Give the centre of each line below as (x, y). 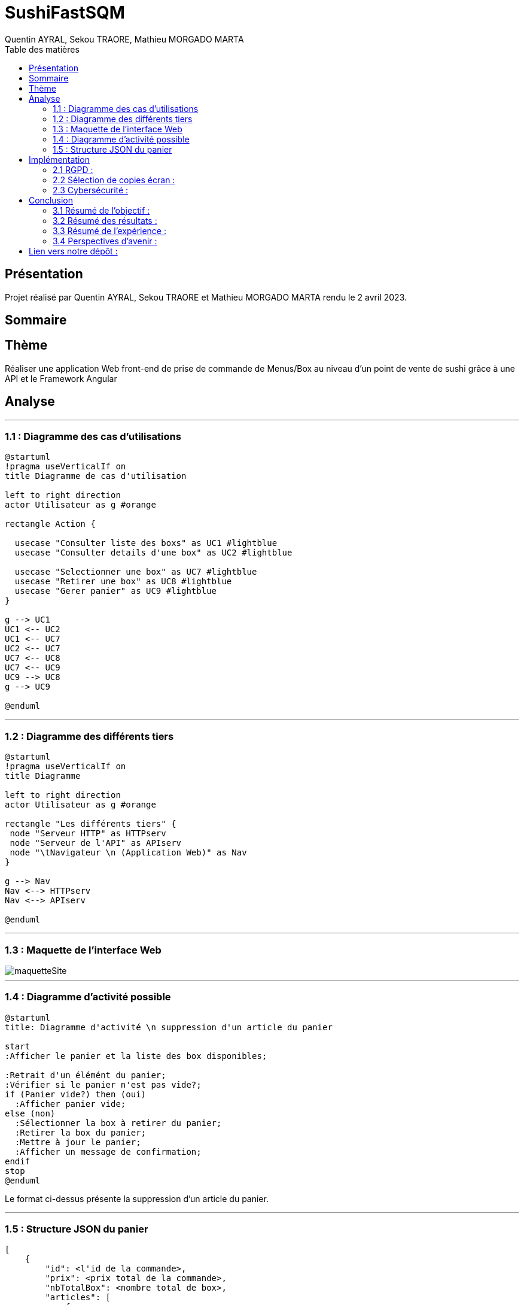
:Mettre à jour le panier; (78, 1142)
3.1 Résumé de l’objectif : (101, 210)
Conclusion (51, 200)
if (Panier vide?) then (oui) (76, 1094)
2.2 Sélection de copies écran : (114, 180)
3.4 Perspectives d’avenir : (105, 241)
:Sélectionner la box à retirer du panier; (118, 1123)
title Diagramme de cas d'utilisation (96, 476)
